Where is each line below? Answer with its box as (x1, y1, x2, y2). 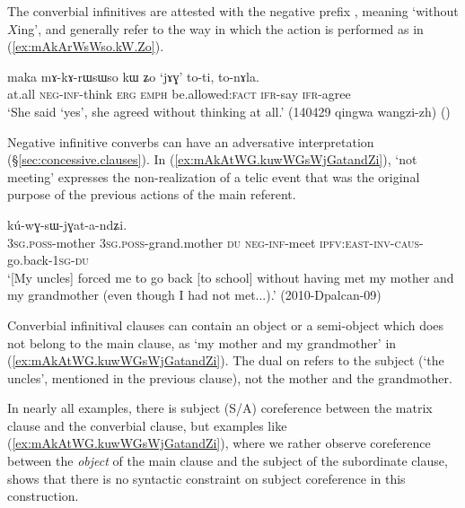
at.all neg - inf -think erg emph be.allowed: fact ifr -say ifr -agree (7, 84, 351, 103)
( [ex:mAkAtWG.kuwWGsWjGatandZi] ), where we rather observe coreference (7, 434, 431, 452)
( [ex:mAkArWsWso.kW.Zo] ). (7, 37, 164, 56)
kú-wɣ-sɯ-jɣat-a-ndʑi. (7, 215, 127, 233)
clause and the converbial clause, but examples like (7, 416, 287, 434)
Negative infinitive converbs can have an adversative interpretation (7, 132, 374, 151)
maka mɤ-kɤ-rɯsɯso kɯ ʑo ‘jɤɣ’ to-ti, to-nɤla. (7, 66, 259, 85)
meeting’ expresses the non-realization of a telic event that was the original (7, 167, 420, 186)
